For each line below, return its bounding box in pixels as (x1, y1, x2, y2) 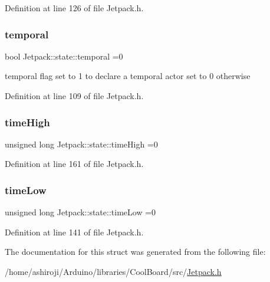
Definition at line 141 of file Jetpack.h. (5, 225, 144, 238)
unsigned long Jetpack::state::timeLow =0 (5, 206, 156, 218)
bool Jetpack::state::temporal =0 (5, 50, 123, 62)
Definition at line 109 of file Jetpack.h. (5, 90, 144, 101)
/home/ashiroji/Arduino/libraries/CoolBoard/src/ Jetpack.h (5, 265, 222, 277)
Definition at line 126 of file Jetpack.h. (5, 2, 144, 14)
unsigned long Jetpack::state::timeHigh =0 (5, 137, 158, 150)
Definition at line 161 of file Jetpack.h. (5, 158, 144, 170)
